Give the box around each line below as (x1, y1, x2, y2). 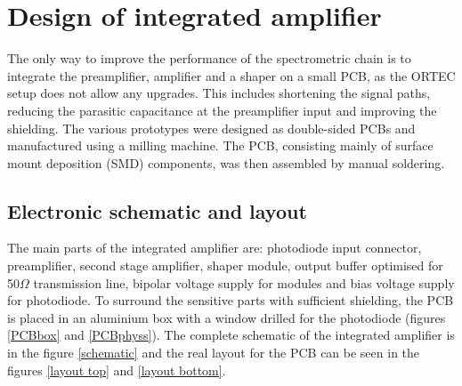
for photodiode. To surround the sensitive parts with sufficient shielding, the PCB (7, 291, 454, 310)
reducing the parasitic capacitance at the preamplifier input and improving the (7, 101, 437, 119)
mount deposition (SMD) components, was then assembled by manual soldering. (7, 153, 445, 172)
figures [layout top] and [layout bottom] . (7, 360, 226, 379)
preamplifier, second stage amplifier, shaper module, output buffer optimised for (7, 256, 443, 275)
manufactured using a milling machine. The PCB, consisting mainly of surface (7, 136, 434, 155)
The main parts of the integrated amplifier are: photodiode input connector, (7, 238, 422, 257)
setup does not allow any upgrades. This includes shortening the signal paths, (7, 84, 431, 102)
